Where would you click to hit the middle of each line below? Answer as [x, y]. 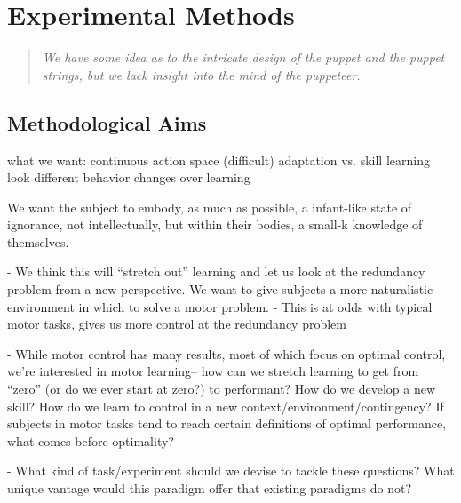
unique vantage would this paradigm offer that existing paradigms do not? [209, 488]
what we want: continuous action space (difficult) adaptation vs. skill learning [219, 160]
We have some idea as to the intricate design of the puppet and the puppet [243, 57]
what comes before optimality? [91, 440]
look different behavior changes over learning [129, 177]
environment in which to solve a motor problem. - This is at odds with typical [220, 306]
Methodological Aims [107, 122]
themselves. [38, 241]
